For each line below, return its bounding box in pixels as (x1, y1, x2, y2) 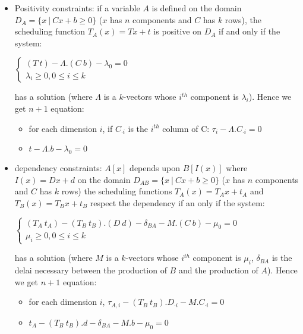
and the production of (178, 264, 258, 276)
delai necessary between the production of (14, 264, 167, 276)
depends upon (130, 161, 180, 174)
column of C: (162, 122, 210, 134)
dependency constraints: (14, 161, 102, 174)
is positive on (153, 25, 201, 37)
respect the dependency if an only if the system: (90, 196, 265, 209)
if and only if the (219, 25, 280, 37)
